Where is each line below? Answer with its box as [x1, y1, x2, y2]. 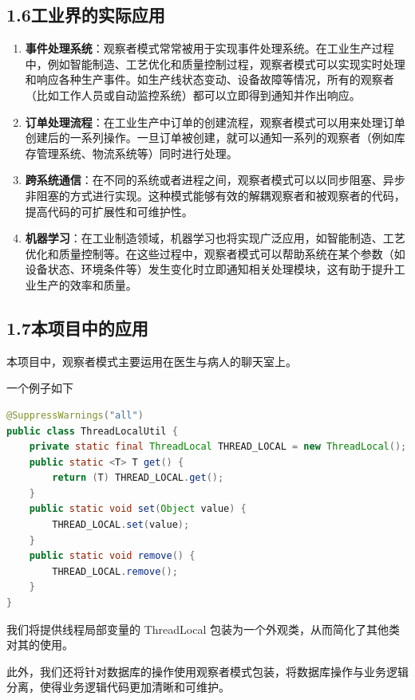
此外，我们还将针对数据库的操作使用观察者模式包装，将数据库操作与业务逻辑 [6, 663, 409, 679]
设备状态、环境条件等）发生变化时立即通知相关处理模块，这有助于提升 [25, 261, 394, 277]
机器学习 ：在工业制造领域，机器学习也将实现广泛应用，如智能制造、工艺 [25, 230, 405, 246]
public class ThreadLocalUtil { [6, 425, 178, 437]
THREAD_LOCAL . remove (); [52, 565, 178, 577]
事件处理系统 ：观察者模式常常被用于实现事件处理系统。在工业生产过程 [25, 40, 394, 57]
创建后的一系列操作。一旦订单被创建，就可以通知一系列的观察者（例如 [25, 129, 394, 146]
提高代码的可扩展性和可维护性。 [25, 203, 193, 219]
